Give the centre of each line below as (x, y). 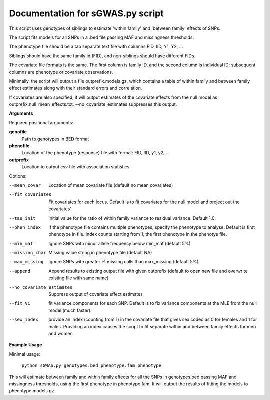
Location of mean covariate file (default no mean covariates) (111, 185)
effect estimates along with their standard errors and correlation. (76, 88)
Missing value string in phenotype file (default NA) (100, 253)
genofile (18, 132)
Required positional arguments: (41, 122)
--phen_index (25, 227)
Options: (18, 176)
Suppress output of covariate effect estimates (96, 294)
